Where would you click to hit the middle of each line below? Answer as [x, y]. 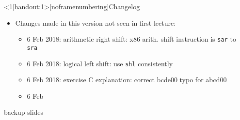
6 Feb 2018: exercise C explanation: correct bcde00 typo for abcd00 [127, 80]
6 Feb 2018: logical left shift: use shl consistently [100, 63]
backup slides [24, 112]
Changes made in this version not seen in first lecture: [96, 22]
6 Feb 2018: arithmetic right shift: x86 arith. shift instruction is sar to [131, 39]
